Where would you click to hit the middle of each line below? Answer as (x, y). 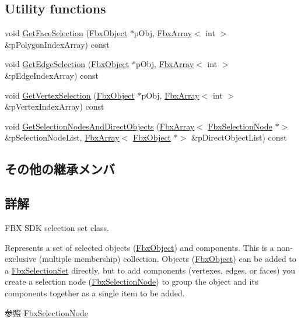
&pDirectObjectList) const (239, 137)
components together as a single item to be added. (95, 293)
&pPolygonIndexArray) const (57, 44)
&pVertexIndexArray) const (55, 106)
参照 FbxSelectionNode (46, 312)
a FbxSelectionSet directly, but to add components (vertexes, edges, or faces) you (150, 270)
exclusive (21, 259)
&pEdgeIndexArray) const (52, 75)
